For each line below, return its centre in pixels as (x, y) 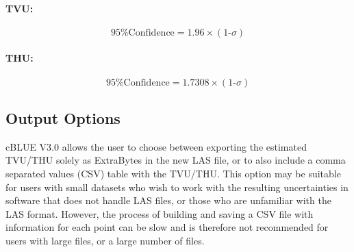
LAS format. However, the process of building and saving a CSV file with (160, 213)
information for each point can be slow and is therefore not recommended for (167, 227)
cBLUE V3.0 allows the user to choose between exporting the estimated (156, 146)
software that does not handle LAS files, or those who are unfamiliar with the (168, 200)
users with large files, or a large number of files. (105, 240)
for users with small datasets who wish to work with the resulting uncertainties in (177, 187)
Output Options (63, 117)
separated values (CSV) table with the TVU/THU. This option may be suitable (173, 173)
